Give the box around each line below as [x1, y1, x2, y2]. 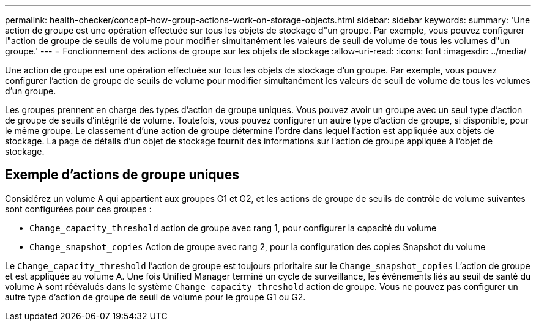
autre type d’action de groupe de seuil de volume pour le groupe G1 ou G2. [5, 291, 306, 302]
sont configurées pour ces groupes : [5, 203, 152, 214]
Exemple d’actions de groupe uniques [5, 167, 239, 183]
